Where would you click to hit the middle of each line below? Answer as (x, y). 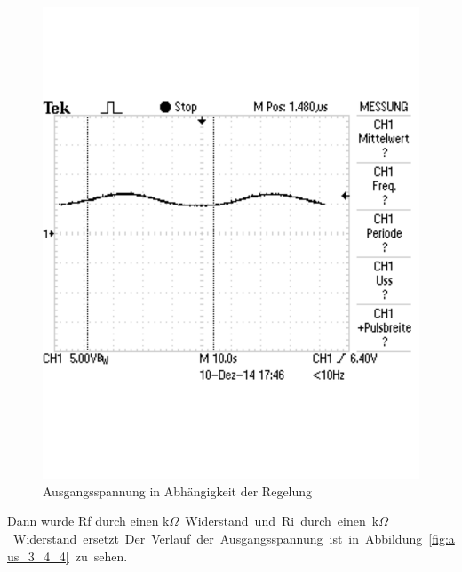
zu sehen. (101, 556)
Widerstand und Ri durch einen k (282, 521)
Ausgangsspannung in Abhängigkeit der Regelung (178, 491)
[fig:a (442, 538)
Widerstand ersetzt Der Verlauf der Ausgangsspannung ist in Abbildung (218, 538)
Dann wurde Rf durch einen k (88, 521)
